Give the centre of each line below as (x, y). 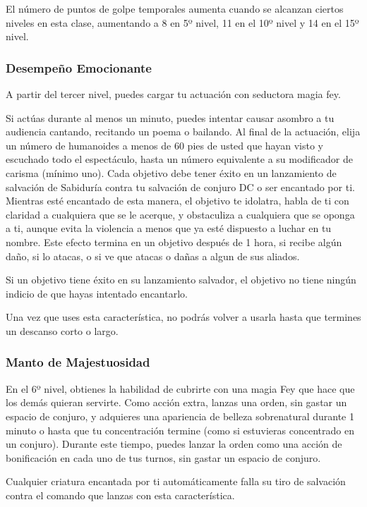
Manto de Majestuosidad (78, 362)
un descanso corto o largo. (62, 330)
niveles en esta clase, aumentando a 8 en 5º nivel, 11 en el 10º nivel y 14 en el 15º (182, 22)
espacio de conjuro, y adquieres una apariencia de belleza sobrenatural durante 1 (180, 416)
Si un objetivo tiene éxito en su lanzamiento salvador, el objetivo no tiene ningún (181, 280)
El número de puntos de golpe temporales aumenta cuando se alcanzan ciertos (175, 8)
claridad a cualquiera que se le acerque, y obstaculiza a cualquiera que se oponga (180, 214)
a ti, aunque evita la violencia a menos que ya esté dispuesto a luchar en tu (169, 228)
